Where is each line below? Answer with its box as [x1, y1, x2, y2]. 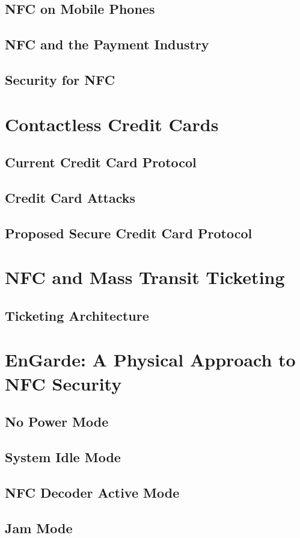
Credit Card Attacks [5, 188, 136, 206]
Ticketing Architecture [5, 306, 149, 324]
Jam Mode [5, 518, 73, 537]
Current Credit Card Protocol [5, 153, 197, 172]
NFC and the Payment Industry [5, 35, 209, 54]
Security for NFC [5, 70, 115, 88]
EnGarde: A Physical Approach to [5, 347, 296, 372]
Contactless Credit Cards [5, 111, 219, 136]
